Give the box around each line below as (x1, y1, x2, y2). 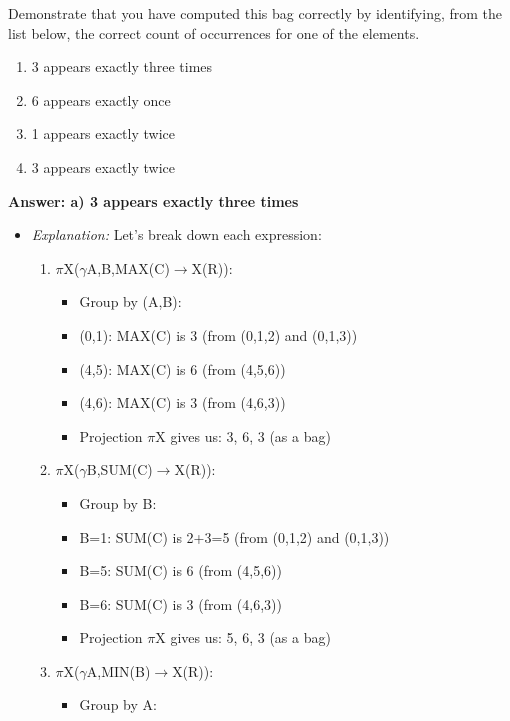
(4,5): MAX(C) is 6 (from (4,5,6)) (79, 358, 286, 379)
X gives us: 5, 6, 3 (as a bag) (155, 627, 331, 648)
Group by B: (79, 492, 157, 513)
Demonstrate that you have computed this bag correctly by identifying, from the (8, 3, 503, 23)
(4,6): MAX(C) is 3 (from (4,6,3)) (79, 392, 286, 413)
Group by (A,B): (79, 291, 182, 312)
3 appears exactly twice (31, 156, 176, 177)
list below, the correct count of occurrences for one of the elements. (8, 22, 420, 43)
